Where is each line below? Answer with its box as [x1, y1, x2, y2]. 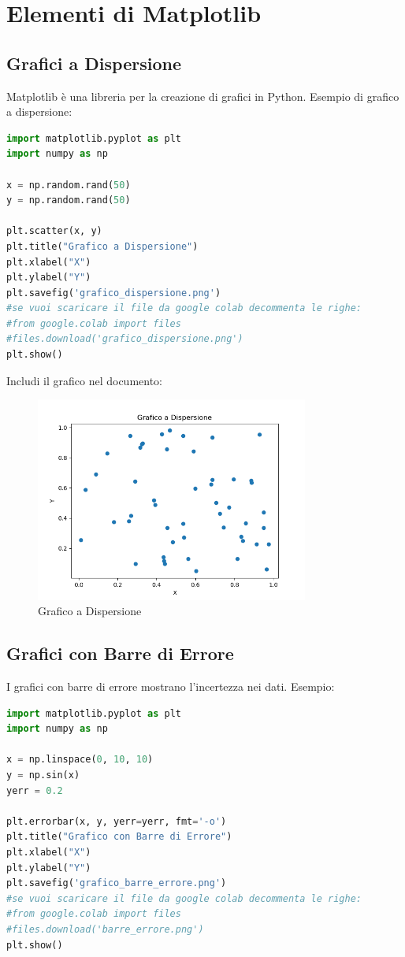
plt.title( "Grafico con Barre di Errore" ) [6, 831, 232, 843]
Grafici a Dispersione [6, 50, 182, 75]
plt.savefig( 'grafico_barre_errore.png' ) [6, 877, 227, 889]
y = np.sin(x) [6, 770, 80, 781]
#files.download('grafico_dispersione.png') [6, 333, 243, 345]
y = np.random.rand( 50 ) [6, 195, 131, 206]
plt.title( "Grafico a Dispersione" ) [6, 240, 199, 252]
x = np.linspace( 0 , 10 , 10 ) [6, 754, 154, 766]
